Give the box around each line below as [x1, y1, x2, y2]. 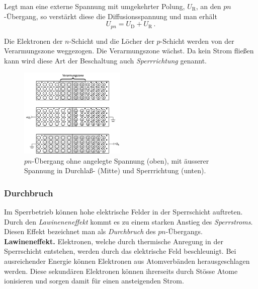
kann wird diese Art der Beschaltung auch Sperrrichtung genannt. [4, 55, 207, 65]
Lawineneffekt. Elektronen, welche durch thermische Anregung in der [4, 236, 223, 246]
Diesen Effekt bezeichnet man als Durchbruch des [4, 226, 156, 237]
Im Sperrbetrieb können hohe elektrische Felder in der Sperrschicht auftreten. [4, 206, 243, 217]
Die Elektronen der [4, 35, 63, 46]
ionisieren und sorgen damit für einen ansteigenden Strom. [4, 275, 184, 286]
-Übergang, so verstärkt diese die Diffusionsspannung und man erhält [4, 11, 217, 21]
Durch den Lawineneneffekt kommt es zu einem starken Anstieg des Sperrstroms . [4, 216, 253, 227]
